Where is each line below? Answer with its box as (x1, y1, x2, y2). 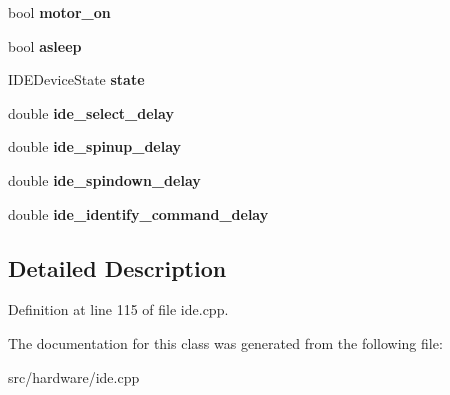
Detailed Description (8, 252, 227, 283)
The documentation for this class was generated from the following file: (8, 332, 443, 353)
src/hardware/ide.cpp (8, 366, 140, 387)
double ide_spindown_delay (8, 169, 201, 190)
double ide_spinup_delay (8, 136, 182, 157)
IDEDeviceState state (8, 69, 145, 90)
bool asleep (8, 35, 82, 56)
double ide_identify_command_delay (8, 203, 269, 224)
